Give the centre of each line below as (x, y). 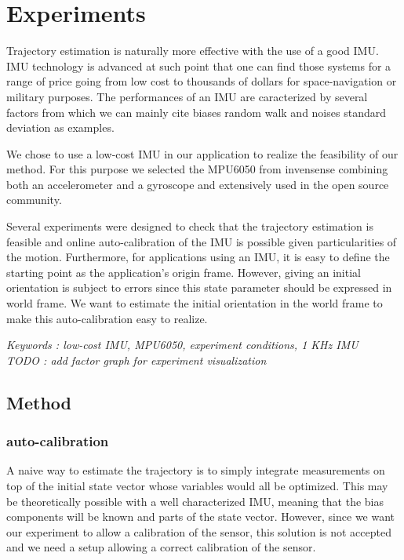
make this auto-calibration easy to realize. (107, 318)
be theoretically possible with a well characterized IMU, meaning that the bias (195, 501)
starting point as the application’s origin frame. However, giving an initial (184, 272)
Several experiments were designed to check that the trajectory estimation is (190, 226)
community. (34, 200)
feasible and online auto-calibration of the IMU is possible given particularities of (202, 241)
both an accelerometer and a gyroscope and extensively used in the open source (198, 184)
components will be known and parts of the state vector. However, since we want (201, 516)
